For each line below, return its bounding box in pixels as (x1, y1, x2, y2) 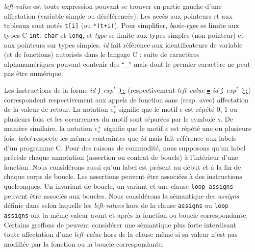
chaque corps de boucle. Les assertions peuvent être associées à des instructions (4, 171, 242, 181)
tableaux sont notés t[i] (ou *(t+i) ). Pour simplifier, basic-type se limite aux (4, 20, 239, 30)
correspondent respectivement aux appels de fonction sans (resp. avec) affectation (4, 94, 249, 104)
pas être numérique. (4, 68, 63, 78)
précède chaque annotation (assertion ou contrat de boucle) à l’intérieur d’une (4, 152, 238, 162)
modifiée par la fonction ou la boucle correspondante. (4, 238, 164, 249)
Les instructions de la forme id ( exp (4, 84, 114, 95)
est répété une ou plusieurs (170, 123, 251, 133)
